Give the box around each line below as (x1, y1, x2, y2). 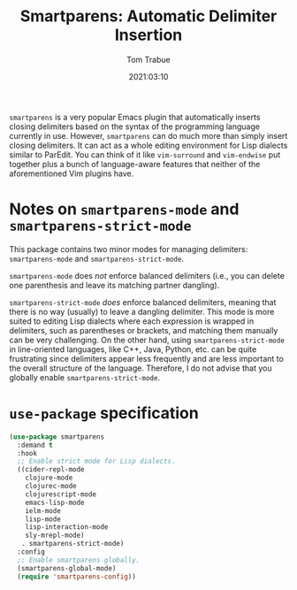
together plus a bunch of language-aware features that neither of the (9, 158, 261, 169)
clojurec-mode (25, 482, 77, 491)
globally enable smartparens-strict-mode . (9, 372, 161, 382)
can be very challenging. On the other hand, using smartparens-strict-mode (9, 334, 286, 345)
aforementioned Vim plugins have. (9, 168, 134, 179)
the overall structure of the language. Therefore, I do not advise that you (9, 363, 272, 373)
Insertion (114, 25, 183, 45)
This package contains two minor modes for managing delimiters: (9, 243, 248, 254)
